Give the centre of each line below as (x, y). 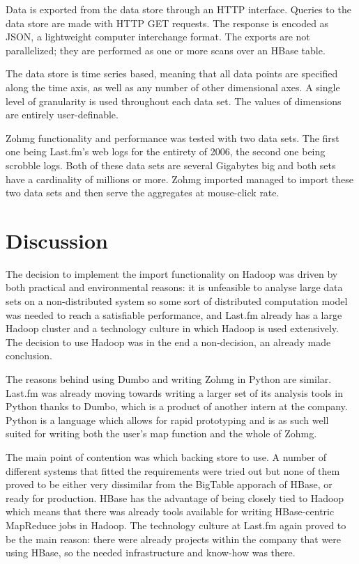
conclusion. (29, 355)
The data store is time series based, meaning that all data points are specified (172, 73)
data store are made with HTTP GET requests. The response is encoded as (167, 23)
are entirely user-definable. (62, 115)
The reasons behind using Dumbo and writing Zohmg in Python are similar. (169, 379)
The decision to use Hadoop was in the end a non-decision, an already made (168, 342)
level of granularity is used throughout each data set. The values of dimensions (174, 101)
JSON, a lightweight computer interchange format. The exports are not (158, 37)
